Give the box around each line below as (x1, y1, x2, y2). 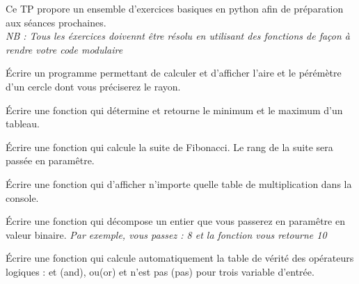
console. (6, 190, 39, 205)
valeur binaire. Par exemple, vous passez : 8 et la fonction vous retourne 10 (6, 227, 327, 242)
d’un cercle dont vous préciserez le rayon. (6, 79, 181, 93)
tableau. (6, 116, 40, 131)
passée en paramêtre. (6, 153, 95, 168)
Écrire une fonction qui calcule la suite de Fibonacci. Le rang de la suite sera (6, 139, 333, 154)
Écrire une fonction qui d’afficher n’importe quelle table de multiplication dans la (6, 176, 352, 191)
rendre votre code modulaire (6, 42, 123, 56)
